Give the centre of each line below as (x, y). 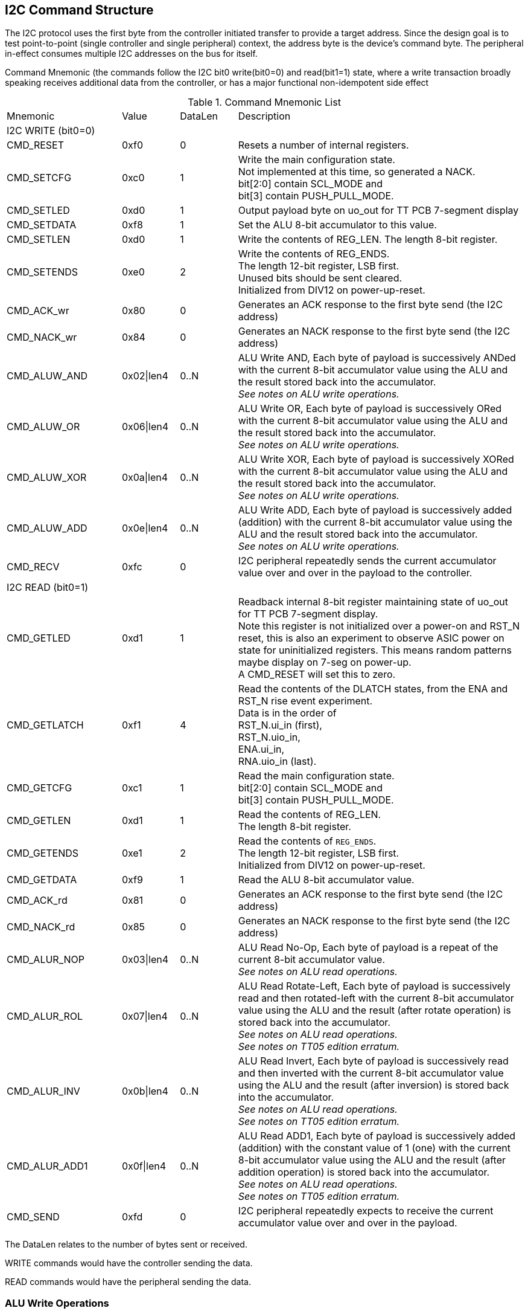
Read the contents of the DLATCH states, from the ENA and (373, 689)
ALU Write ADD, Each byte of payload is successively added (375, 510)
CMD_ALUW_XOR (47, 478)
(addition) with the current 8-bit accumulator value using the (375, 522)
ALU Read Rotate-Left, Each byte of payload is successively (374, 986)
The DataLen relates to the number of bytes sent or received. (126, 1245)
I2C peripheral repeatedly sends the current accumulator (367, 561)
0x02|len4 (145, 376)
